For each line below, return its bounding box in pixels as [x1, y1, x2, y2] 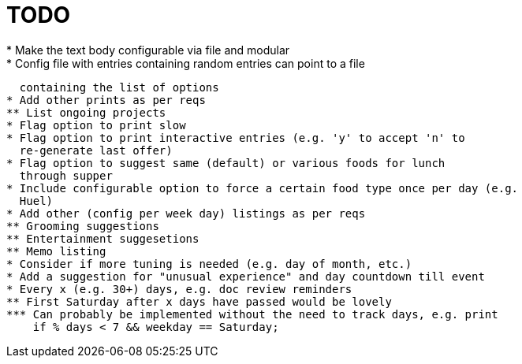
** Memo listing [6, 244, 106, 258]
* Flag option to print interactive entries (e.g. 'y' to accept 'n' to [6, 131, 465, 144]
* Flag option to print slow [6, 118, 186, 132]
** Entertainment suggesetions [6, 232, 199, 245]
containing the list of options [19, 80, 219, 94]
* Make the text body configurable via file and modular [6, 43, 290, 57]
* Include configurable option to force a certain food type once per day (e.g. [6, 181, 519, 195]
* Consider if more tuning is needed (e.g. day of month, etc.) [6, 257, 412, 270]
